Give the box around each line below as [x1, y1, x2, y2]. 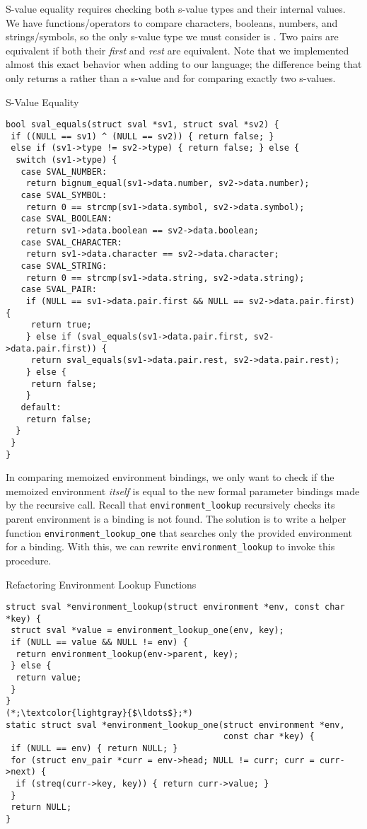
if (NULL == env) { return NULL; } [11, 743, 178, 753]
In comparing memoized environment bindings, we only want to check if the [6, 470, 334, 485]
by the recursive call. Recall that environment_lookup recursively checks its [6, 497, 335, 512]
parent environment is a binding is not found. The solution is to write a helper [6, 511, 346, 526]
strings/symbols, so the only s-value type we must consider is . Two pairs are [6, 29, 339, 44]
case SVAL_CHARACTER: [21, 237, 122, 248]
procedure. [6, 552, 52, 567]
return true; [30, 320, 92, 330]
